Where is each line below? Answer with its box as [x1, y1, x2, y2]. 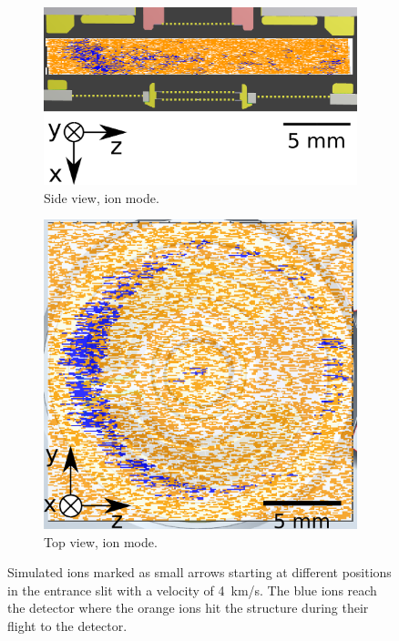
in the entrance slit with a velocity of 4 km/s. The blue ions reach [7, 580, 377, 599]
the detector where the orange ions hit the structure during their [7, 598, 369, 617]
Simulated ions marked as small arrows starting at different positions [7, 563, 392, 582]
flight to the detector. [7, 616, 128, 635]
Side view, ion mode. [44, 188, 159, 207]
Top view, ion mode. [44, 532, 158, 551]
